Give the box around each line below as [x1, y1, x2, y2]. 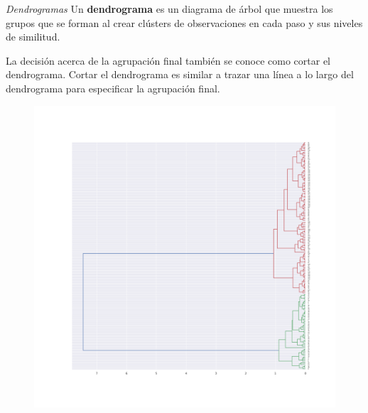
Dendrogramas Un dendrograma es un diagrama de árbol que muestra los [6, 1, 333, 16]
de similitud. [6, 29, 60, 44]
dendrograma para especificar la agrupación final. [6, 80, 220, 95]
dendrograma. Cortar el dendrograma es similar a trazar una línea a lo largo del [6, 67, 354, 82]
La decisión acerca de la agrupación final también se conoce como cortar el [6, 53, 331, 68]
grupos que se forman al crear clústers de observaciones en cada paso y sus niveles [6, 15, 363, 30]
